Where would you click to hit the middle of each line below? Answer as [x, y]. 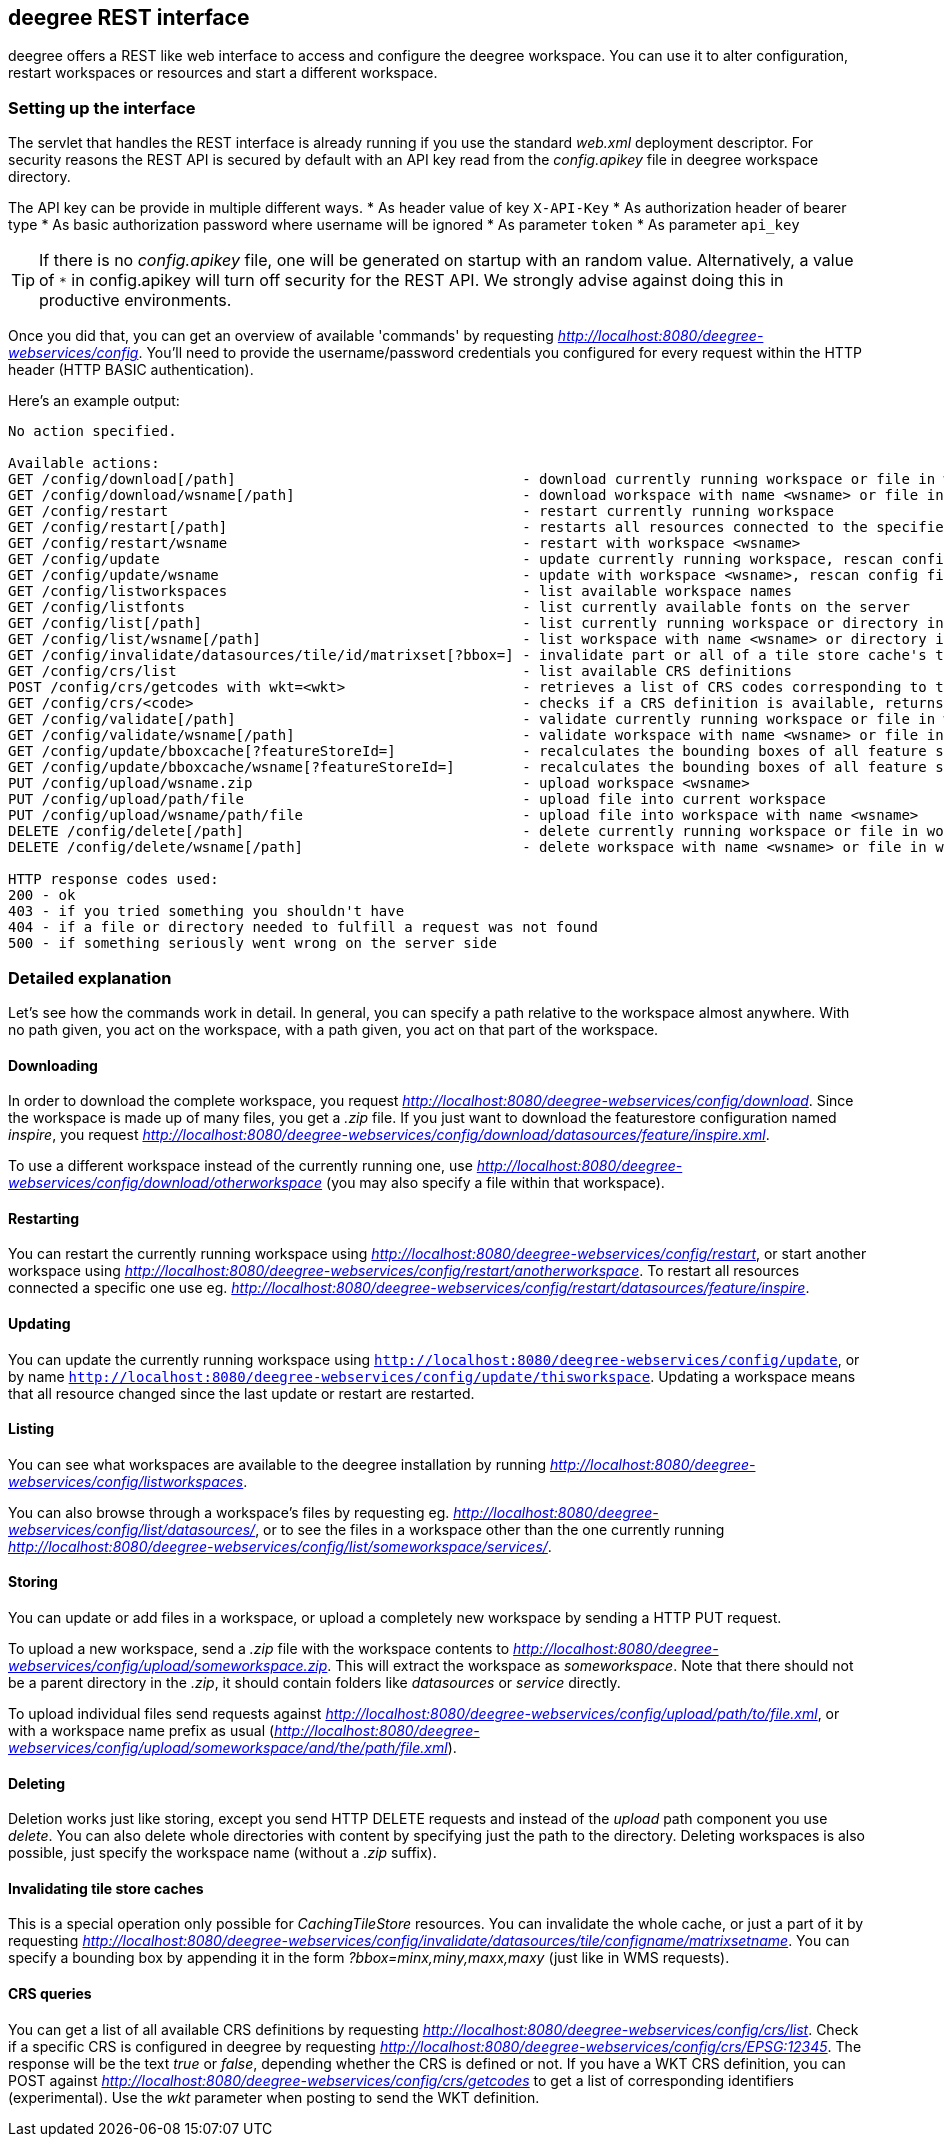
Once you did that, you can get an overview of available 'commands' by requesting [281, 336]
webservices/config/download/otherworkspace [165, 1183]
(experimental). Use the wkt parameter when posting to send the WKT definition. [274, 2097]
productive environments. [135, 300]
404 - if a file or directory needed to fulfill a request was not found [303, 927]
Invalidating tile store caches [106, 1888]
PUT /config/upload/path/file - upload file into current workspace [417, 799]
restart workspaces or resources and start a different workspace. [223, 73]
